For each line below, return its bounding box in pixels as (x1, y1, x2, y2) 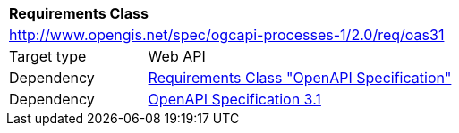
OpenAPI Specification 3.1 (148, 90, 321, 108)
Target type (9, 47, 87, 65)
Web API (148, 47, 206, 65)
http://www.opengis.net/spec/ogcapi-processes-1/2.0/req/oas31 (9, 26, 445, 44)
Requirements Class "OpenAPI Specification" (148, 69, 452, 87)
